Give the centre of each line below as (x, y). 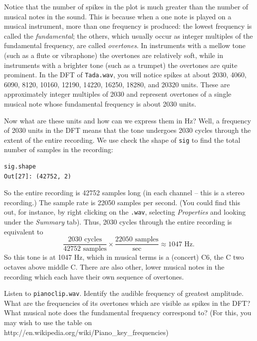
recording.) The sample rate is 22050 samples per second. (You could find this (122, 202)
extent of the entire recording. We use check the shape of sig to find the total (122, 140)
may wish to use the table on (48, 322)
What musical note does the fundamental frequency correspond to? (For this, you (128, 313)
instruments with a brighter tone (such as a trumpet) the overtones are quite (121, 65)
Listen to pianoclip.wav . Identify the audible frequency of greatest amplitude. (124, 293)
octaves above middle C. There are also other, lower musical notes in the (114, 266)
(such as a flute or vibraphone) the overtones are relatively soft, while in (114, 55)
